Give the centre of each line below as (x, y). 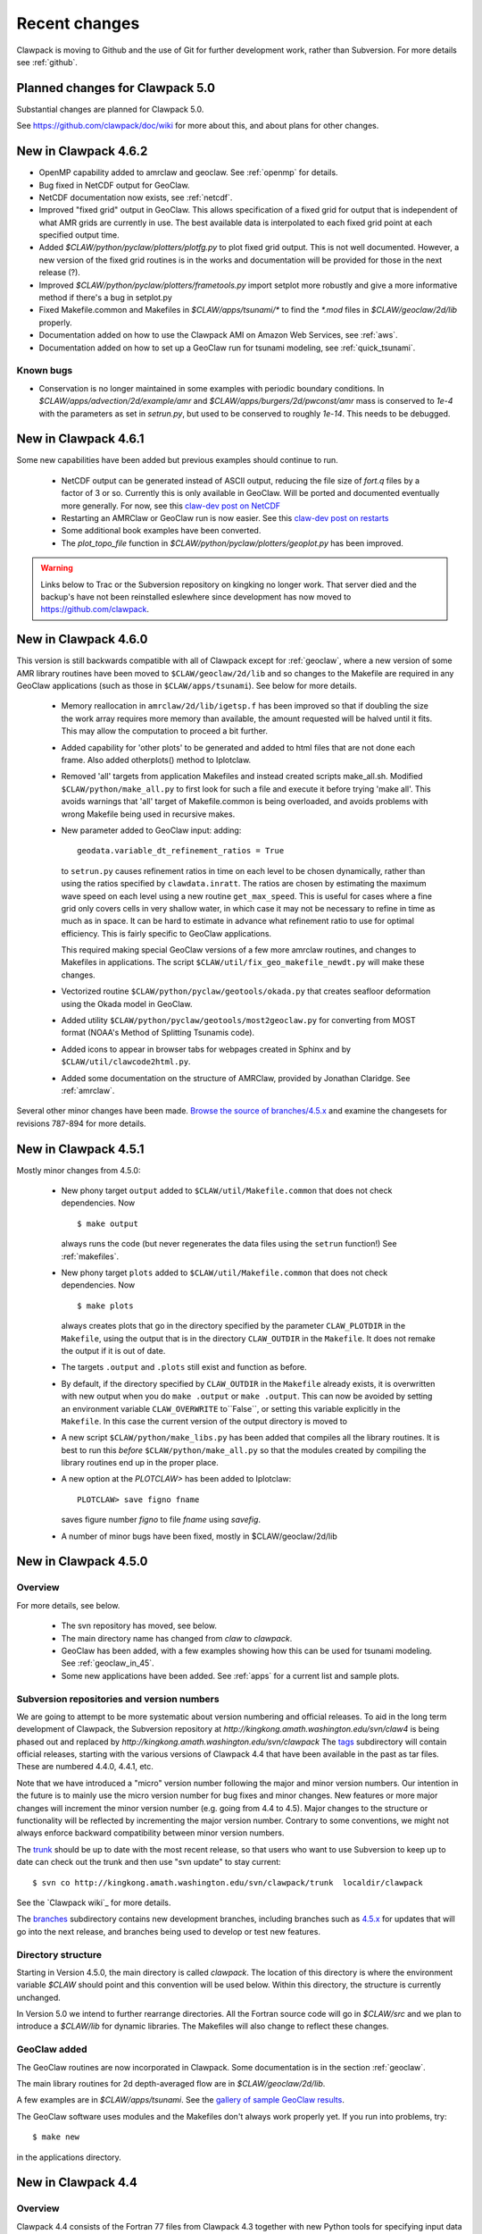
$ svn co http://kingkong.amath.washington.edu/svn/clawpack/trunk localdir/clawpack (228, 1882)
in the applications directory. (69, 2157)
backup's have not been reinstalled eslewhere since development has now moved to (196, 596)
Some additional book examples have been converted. (161, 531)
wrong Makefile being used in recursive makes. (148, 814)
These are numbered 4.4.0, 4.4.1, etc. (85, 1767)
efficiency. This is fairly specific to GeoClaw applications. (166, 933)
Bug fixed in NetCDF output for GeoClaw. (114, 185)
